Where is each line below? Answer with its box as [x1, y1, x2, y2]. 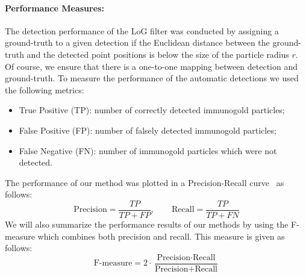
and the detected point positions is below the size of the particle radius [27, 48, 289, 60]
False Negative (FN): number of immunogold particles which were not [19, 144, 277, 157]
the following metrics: [5, 83, 84, 96]
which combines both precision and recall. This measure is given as [37, 229, 285, 242]
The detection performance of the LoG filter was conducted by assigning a [5, 24, 279, 37]
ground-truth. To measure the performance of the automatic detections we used [5, 72, 299, 84]
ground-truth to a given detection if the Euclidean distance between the [5, 36, 270, 49]
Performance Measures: [5, 1, 104, 14]
